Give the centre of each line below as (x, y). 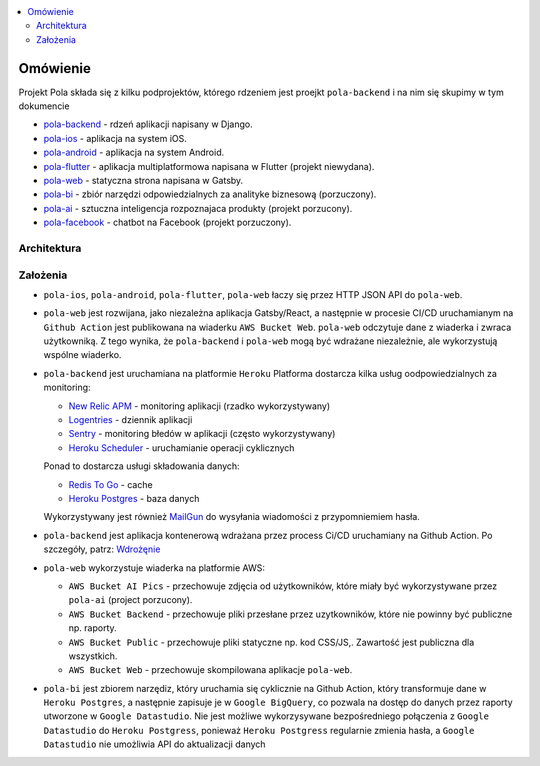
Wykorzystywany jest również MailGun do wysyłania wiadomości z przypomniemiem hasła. (231, 517)
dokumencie (44, 106)
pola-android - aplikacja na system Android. (134, 152)
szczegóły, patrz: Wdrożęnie (102, 549)
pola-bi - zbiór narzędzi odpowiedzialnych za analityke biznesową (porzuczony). (210, 194)
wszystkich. (93, 656)
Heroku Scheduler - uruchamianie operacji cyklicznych (181, 447)
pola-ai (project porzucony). (130, 600)
